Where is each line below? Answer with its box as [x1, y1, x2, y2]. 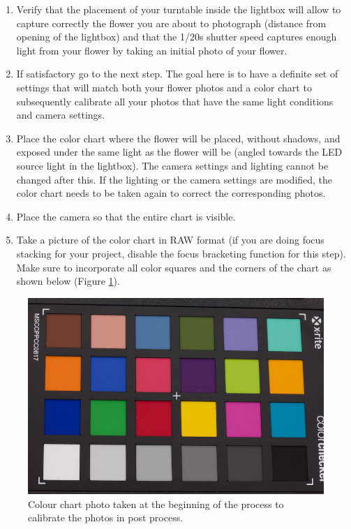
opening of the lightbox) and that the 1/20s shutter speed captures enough [16, 29, 337, 44]
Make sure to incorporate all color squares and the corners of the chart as [16, 260, 331, 274]
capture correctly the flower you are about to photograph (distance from [16, 15, 327, 30]
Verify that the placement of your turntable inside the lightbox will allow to [16, 2, 341, 16]
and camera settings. [16, 107, 105, 122]
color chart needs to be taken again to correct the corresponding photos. [16, 186, 326, 200]
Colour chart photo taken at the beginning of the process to [28, 496, 284, 511]
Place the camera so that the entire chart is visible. [16, 209, 236, 223]
